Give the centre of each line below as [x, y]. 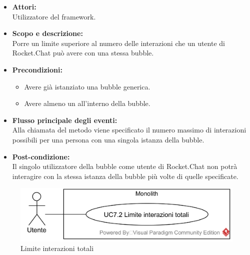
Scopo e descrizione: [47, 33]
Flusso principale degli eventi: [65, 120]
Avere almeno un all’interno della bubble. [87, 103]
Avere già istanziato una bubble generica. [87, 86]
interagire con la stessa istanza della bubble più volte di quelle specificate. [125, 176]
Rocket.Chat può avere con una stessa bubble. [83, 53]
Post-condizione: [41, 156]
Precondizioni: [37, 69]
